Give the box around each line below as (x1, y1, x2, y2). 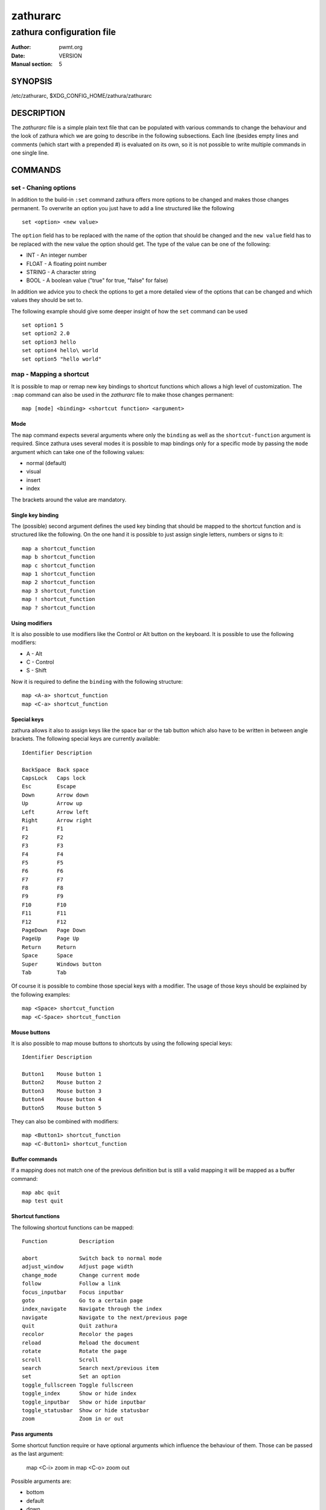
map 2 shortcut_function (22, 579, 95, 586)
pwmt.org (59, 43, 83, 51)
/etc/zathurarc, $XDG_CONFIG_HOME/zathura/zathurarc (11, 92, 152, 100)
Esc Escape (22, 783, 77, 790)
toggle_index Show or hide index (22, 1390, 137, 1397)
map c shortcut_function (22, 562, 95, 569)
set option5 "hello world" (22, 355, 102, 362)
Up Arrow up (22, 800, 83, 807)
